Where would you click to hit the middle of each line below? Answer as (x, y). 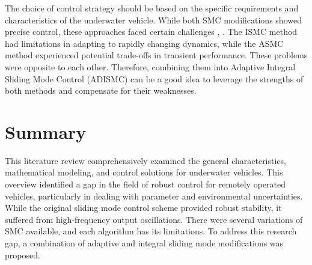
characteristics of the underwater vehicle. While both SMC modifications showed (153, 20)
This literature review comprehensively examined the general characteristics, (145, 160)
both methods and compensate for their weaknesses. (101, 90)
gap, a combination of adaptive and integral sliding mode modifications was (144, 243)
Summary (46, 131)
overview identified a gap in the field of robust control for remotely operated (145, 184)
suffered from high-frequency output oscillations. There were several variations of (154, 219)
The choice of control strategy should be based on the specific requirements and (152, 8)
